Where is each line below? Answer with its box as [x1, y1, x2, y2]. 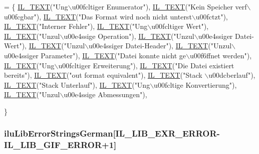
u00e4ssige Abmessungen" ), [64, 89, 147, 100]
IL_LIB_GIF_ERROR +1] [4, 139, 117, 151]
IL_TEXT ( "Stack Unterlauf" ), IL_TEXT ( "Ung [4, 79, 150, 90]
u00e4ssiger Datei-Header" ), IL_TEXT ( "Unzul [89, 40, 232, 51]
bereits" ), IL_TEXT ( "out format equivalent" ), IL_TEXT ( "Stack [4, 70, 202, 80]
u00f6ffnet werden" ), [190, 50, 252, 60]
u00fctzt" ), [195, 11, 228, 21]
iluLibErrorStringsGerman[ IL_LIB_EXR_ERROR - [4, 127, 220, 140]
